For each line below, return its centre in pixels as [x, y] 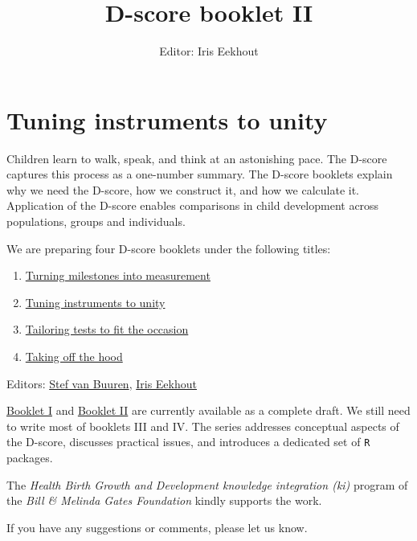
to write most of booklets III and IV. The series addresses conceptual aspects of [203, 426]
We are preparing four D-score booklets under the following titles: [169, 248]
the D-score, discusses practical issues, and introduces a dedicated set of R [188, 442]
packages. [30, 458]
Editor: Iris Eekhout [209, 51]
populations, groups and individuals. [96, 221]
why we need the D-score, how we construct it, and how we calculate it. [183, 189]
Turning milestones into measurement [118, 275]
